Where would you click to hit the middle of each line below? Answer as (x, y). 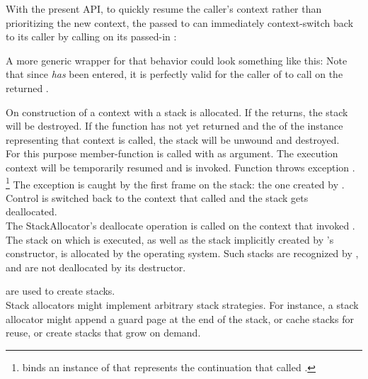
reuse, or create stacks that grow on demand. (103, 333)
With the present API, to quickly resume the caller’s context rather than (164, 9)
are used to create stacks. (61, 291)
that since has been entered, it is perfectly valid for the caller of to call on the (174, 74)
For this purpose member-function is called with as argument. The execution (172, 153)
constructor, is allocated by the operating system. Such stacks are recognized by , (182, 253)
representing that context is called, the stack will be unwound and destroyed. (173, 139)
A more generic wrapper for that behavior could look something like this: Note (177, 60)
